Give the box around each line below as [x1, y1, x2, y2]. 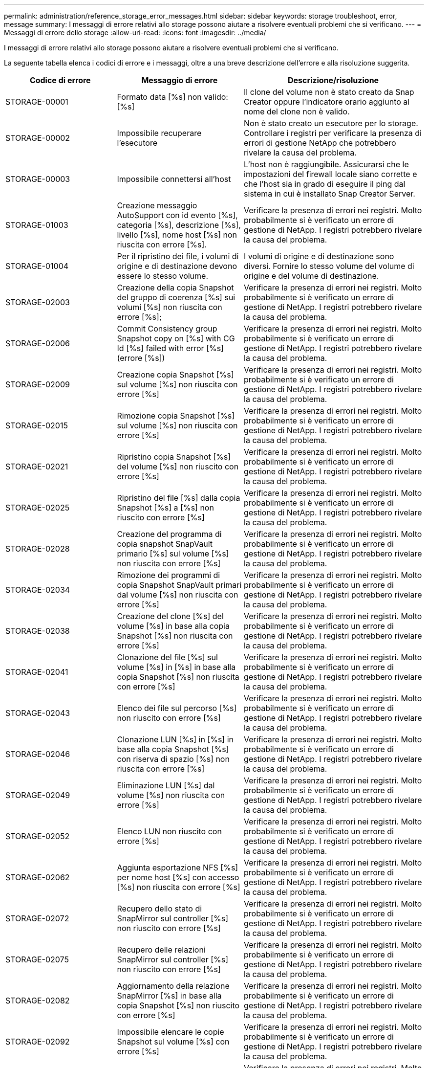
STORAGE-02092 [5, 1037, 70, 1046]
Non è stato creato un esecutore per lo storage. [244, 118, 418, 128]
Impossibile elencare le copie [117, 1027, 224, 1037]
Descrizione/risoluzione [287, 75, 379, 85]
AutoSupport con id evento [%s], [117, 210, 238, 220]
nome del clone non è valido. [244, 107, 350, 116]
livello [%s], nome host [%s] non [117, 230, 237, 240]
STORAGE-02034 [5, 585, 70, 595]
